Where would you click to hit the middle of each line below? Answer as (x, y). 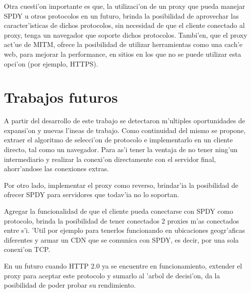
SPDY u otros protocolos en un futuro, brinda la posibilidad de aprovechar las (122, 15)
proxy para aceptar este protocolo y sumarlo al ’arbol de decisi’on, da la (112, 275)
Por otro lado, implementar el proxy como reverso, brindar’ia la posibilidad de (121, 185)
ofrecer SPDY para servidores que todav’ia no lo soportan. (91, 194)
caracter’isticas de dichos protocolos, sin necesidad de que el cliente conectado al (125, 25)
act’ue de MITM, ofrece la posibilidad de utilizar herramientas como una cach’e (123, 44)
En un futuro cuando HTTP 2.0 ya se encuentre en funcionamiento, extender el (123, 266)
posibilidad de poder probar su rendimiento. (70, 285)
